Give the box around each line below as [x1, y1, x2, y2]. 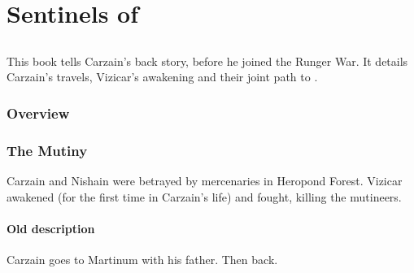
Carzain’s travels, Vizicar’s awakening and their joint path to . [7, 68, 318, 85]
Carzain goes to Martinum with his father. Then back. [7, 251, 278, 267]
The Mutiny [7, 140, 88, 160]
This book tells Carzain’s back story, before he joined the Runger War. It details [7, 52, 408, 69]
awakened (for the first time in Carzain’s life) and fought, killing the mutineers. [7, 188, 402, 205]
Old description [7, 219, 95, 236]
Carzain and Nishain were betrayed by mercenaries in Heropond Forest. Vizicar [7, 172, 403, 189]
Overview [7, 102, 70, 123]
